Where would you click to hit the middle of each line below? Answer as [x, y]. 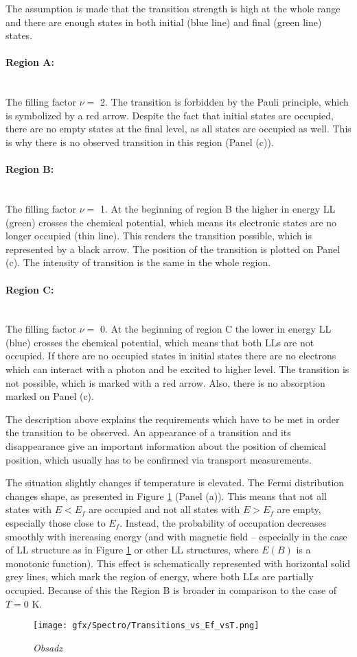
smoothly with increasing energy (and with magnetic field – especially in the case [176, 536]
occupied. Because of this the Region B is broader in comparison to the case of [171, 589]
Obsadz [48, 647]
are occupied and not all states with [164, 509]
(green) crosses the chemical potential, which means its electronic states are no [171, 222]
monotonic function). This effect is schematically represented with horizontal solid [178, 563]
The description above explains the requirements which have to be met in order [173, 419]
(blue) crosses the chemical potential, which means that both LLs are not [160, 342]
